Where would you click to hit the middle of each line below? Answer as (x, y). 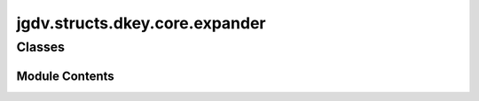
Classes (41, 47)
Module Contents (65, 76)
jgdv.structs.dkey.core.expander (141, 23)
